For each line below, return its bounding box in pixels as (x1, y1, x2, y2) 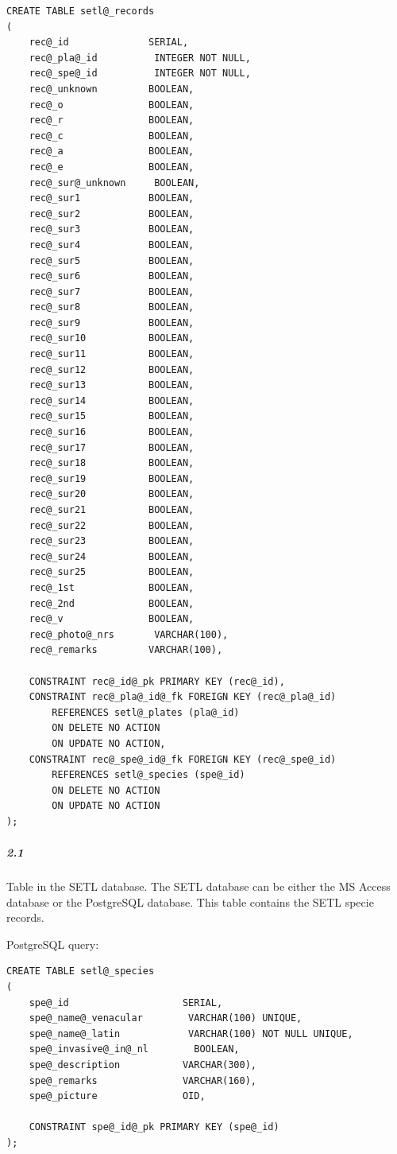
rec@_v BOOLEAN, (29, 613, 195, 625)
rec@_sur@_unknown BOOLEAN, (29, 177, 200, 188)
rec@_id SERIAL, (29, 37, 189, 49)
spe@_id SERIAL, (29, 997, 223, 1008)
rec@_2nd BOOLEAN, (29, 597, 195, 609)
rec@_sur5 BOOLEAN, (29, 255, 195, 266)
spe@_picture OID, (29, 1090, 206, 1102)
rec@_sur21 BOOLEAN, (29, 504, 195, 515)
